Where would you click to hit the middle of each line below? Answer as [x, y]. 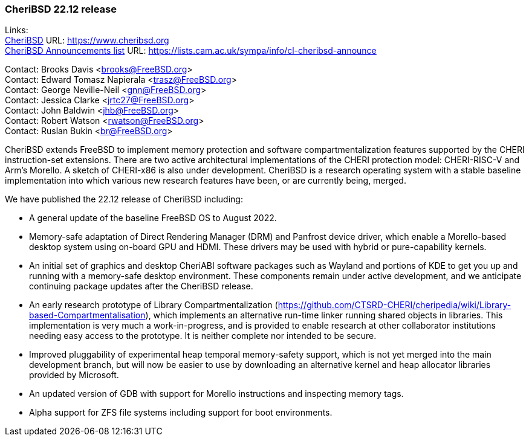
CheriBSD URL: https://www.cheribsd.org [87, 40]
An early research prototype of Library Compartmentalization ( [154, 305]
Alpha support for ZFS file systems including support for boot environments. [181, 413]
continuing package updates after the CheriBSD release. [141, 286]
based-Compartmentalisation [87, 315]
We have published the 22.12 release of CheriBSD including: [124, 199]
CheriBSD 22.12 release [61, 9]
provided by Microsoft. [74, 375]
